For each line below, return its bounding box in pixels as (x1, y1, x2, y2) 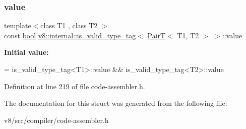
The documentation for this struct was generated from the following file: (4, 98, 227, 108)
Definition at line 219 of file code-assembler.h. (4, 81, 145, 91)
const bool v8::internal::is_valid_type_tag (4, 30, 136, 40)
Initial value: (4, 47, 49, 57)
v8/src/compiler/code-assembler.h (4, 114, 109, 125)
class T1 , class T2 (40, 20, 98, 31)
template (4, 20, 31, 31)
